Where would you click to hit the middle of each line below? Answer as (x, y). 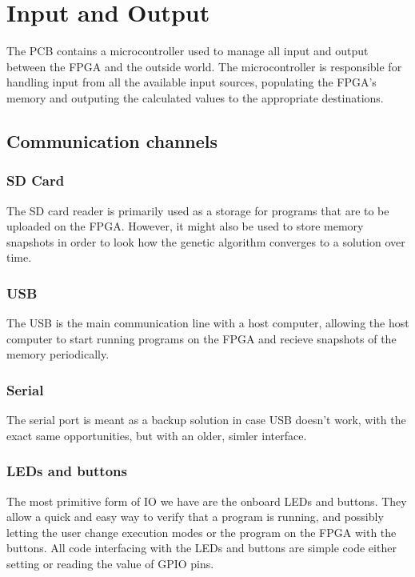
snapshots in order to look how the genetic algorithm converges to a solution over (206, 241)
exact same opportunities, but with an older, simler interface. (157, 435)
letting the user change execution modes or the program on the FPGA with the (202, 532)
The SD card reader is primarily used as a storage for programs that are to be (198, 210)
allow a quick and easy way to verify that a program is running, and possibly (195, 517)
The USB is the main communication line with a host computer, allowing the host (208, 323)
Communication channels (112, 140)
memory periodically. (58, 354)
